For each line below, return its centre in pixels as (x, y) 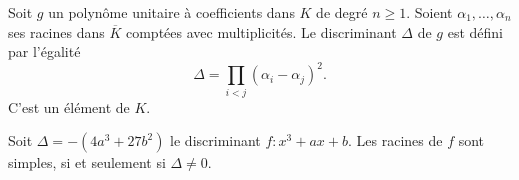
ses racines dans (56, 31)
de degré (342, 12)
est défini (475, 31)
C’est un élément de (69, 106)
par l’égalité (44, 51)
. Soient (429, 12)
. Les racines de (395, 140)
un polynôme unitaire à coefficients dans (171, 12)
